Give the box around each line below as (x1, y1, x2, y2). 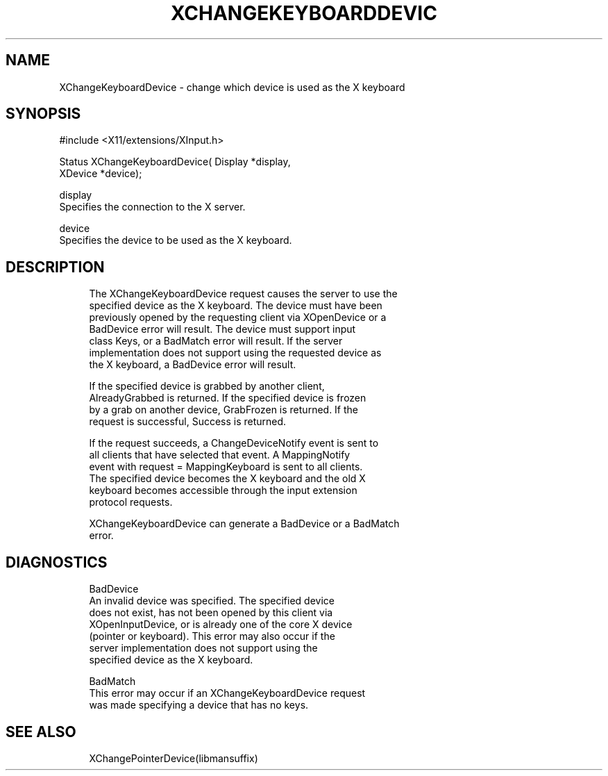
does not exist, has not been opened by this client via (89, 606, 333, 619)
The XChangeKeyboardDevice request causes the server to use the (89, 288, 398, 300)
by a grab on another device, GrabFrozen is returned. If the (89, 404, 359, 416)
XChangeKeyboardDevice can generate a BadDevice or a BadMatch (89, 518, 400, 530)
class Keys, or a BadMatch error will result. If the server (89, 335, 343, 347)
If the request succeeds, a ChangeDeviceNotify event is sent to (89, 437, 379, 449)
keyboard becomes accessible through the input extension (89, 484, 357, 497)
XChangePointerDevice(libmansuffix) (89, 752, 258, 764)
